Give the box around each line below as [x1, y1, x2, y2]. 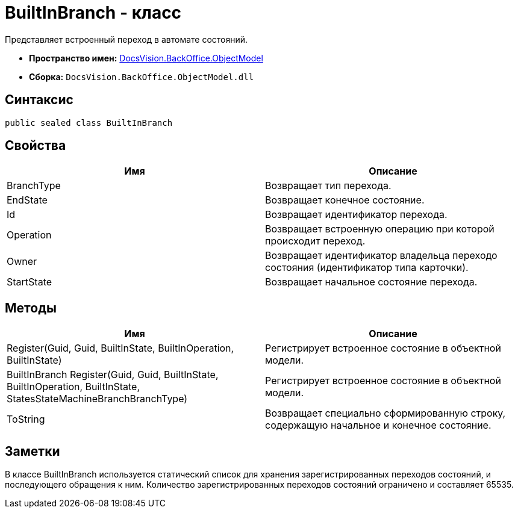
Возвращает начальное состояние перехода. [265, 276, 478, 288]
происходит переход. [265, 235, 366, 247]
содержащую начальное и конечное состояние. [265, 419, 491, 432]
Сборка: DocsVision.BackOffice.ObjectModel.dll [29, 71, 254, 82]
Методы [5, 300, 57, 316]
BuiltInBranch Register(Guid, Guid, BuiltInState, [7, 368, 219, 381]
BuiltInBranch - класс [5, 2, 182, 23]
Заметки [5, 443, 60, 459]
